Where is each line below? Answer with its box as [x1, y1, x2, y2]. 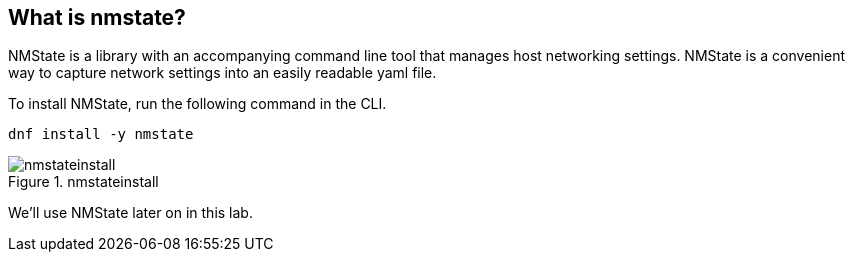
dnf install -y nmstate [8, 126, 194, 143]
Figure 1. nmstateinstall [8, 173, 159, 191]
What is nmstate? [8, 5, 186, 30]
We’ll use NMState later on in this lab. [8, 204, 253, 222]
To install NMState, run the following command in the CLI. [8, 95, 387, 113]
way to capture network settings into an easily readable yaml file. [8, 64, 437, 82]
